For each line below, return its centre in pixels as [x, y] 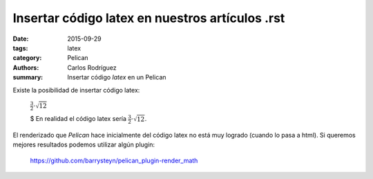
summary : [28, 77]
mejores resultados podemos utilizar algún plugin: [84, 144]
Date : [21, 39]
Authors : [26, 67]
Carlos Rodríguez [92, 67]
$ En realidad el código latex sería [78, 119]
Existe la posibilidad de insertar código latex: [76, 90]
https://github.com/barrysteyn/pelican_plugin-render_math [114, 160]
